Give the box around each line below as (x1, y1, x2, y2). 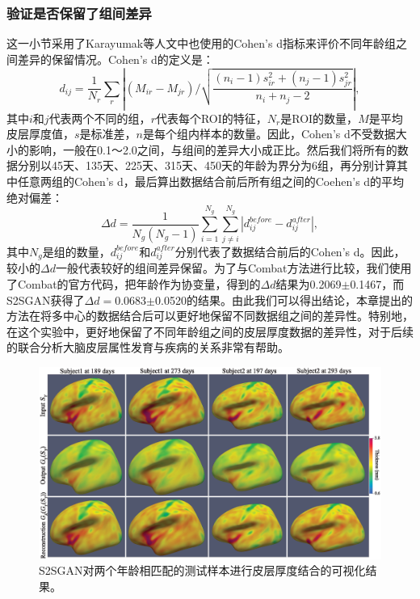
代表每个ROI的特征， (155, 109, 267, 126)
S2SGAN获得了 (6, 291, 85, 308)
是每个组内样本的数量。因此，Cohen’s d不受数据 (142, 125, 396, 142)
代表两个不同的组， (48, 109, 151, 126)
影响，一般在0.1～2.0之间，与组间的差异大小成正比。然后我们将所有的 (28, 141, 397, 158)
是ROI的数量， (280, 109, 359, 126)
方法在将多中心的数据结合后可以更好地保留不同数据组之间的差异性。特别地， (6, 307, 414, 324)
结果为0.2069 (275, 276, 342, 293)
